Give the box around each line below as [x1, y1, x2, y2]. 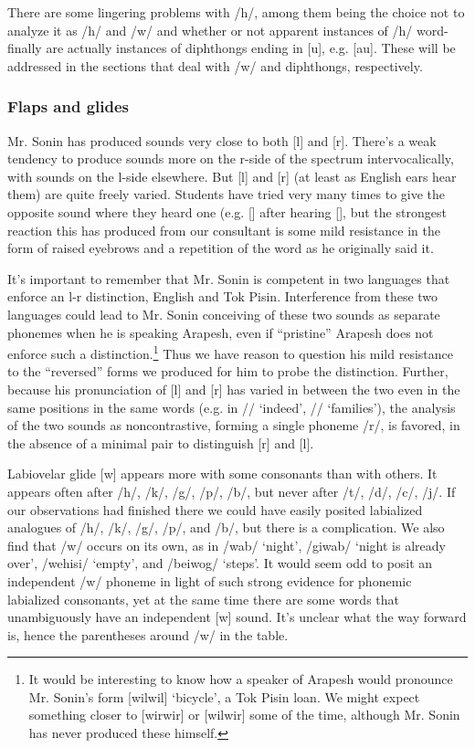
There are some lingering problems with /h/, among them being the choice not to [7, 3, 465, 21]
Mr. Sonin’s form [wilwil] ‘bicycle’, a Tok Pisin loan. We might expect [28, 687, 420, 706]
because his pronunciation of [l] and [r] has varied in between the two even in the [7, 379, 460, 398]
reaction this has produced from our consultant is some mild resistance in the [7, 220, 440, 239]
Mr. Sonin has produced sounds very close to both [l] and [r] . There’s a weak [7, 131, 437, 150]
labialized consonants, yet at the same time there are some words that [7, 589, 399, 608]
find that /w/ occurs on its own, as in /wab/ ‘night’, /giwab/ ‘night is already [7, 535, 446, 554]
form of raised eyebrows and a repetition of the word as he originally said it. [7, 238, 434, 258]
